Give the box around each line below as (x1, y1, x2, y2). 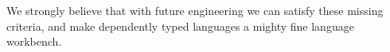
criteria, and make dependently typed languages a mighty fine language (6, 17, 354, 34)
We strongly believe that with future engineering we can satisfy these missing (6, 2, 384, 18)
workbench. (6, 33, 62, 50)
